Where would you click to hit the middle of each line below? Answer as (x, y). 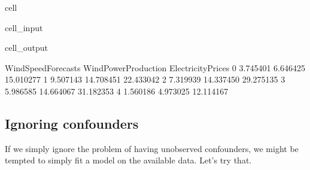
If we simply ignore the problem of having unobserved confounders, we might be (152, 148)
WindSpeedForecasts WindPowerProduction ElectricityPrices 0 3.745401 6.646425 (155, 67)
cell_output (26, 48)
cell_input (24, 27)
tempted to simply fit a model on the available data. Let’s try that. (128, 160)
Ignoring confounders (72, 123)
